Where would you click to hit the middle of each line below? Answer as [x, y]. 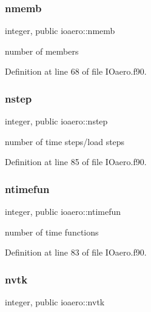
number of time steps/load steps [65, 141]
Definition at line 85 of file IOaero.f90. [76, 162]
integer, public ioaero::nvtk [55, 302]
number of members [42, 51]
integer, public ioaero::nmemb [60, 31]
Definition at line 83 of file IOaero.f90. [76, 252]
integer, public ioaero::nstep [56, 121]
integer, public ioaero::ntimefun [63, 212]
